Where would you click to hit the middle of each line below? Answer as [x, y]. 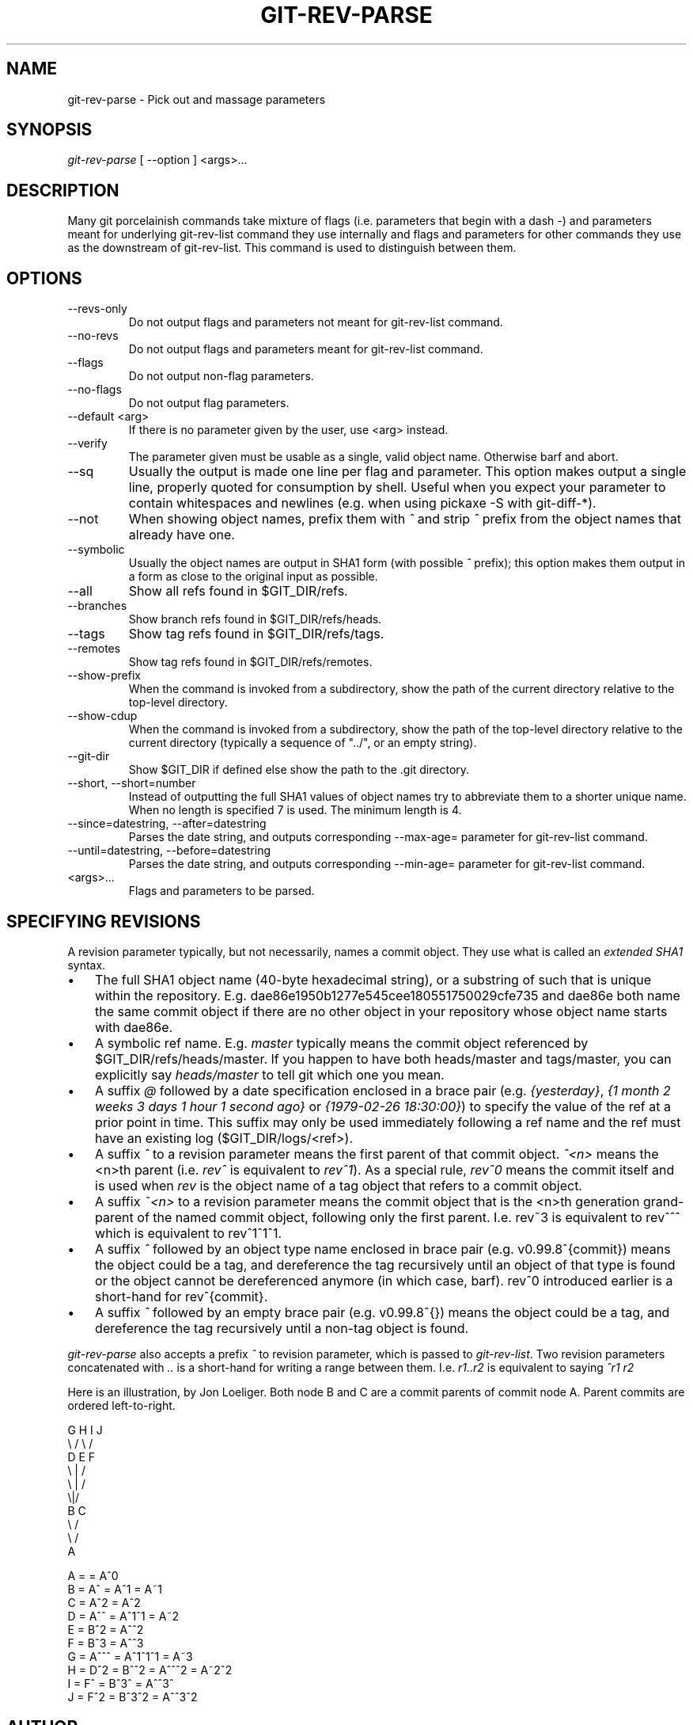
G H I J [85, 1430]
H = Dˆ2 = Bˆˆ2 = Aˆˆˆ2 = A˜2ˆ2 [150, 1670]
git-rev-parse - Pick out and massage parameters [197, 99]
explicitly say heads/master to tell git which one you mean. [270, 1074]
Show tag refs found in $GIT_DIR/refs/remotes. [250, 662]
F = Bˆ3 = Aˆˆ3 [106, 1643]
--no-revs [93, 336]
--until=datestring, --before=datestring [169, 851]
